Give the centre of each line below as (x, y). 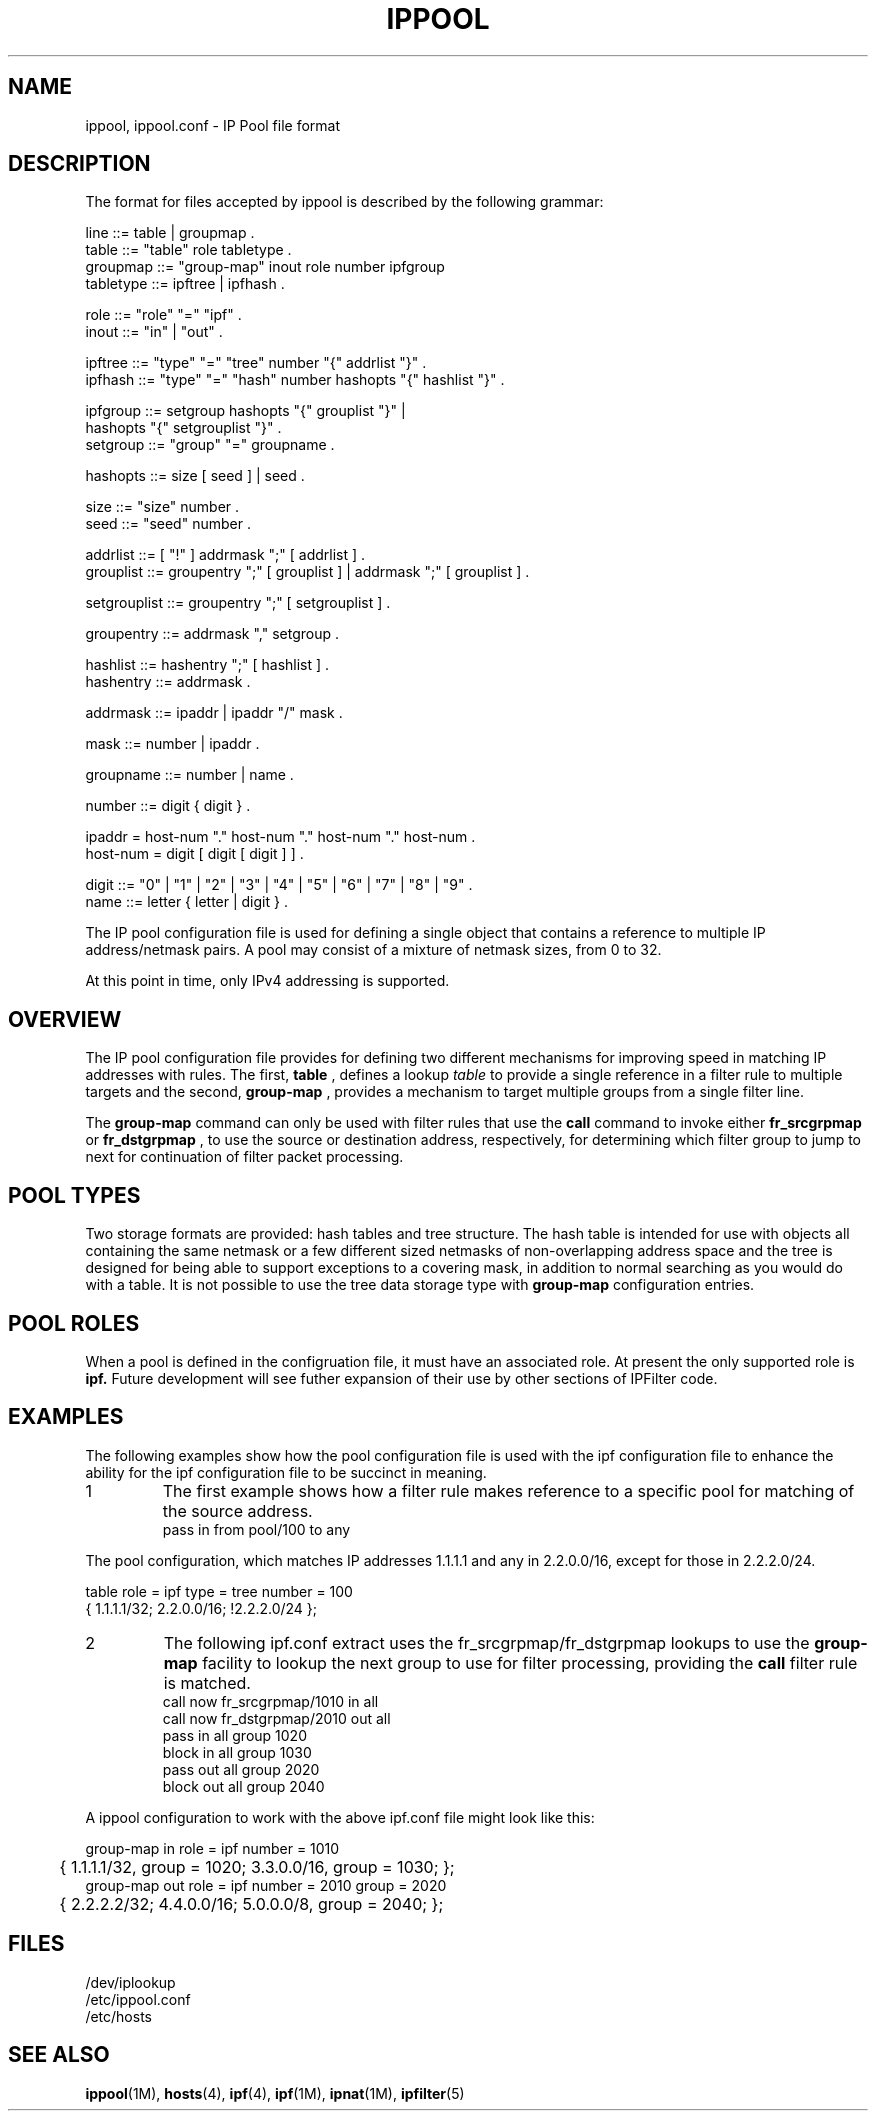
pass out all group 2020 (241, 1769)
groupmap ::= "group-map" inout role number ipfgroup (265, 267)
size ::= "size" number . (162, 507)
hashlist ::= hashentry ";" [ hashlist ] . (207, 665)
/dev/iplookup (130, 1982)
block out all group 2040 (243, 1786)
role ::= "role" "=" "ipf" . (163, 315)
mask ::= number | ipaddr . (172, 744)
